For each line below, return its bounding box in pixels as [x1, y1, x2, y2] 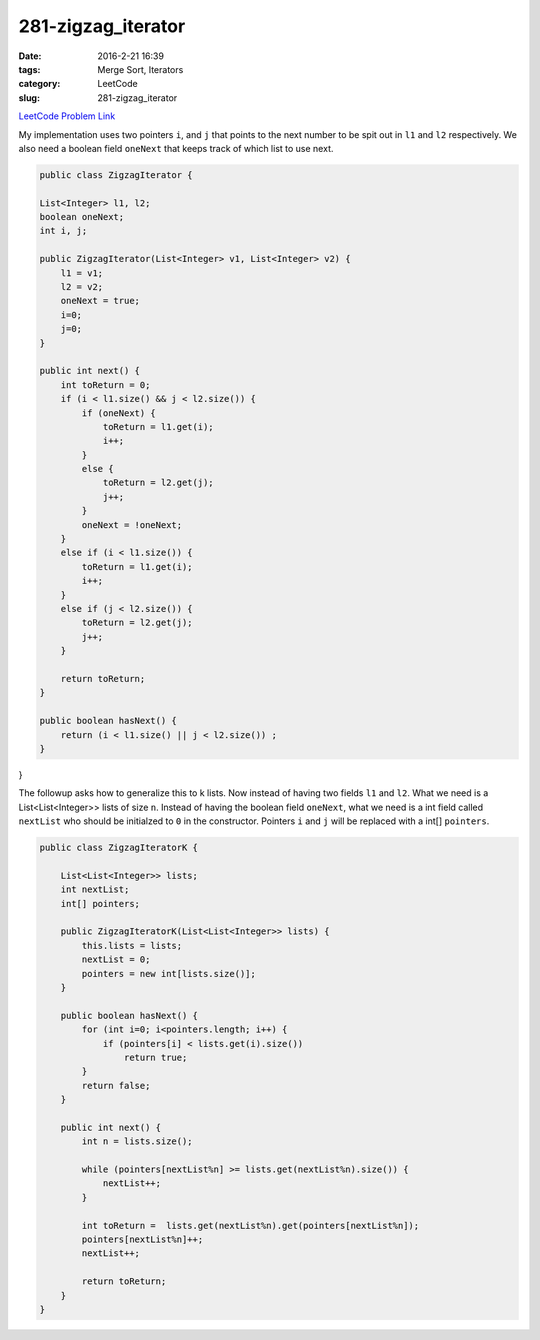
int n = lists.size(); [81, 1136, 194, 1147]
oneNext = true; [60, 295, 140, 307]
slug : [18, 91, 40, 104]
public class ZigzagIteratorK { [39, 842, 199, 854]
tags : [18, 63, 41, 75]
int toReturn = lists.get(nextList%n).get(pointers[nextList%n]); [81, 1220, 420, 1231]
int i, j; [39, 225, 88, 237]
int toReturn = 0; [60, 379, 151, 390]
